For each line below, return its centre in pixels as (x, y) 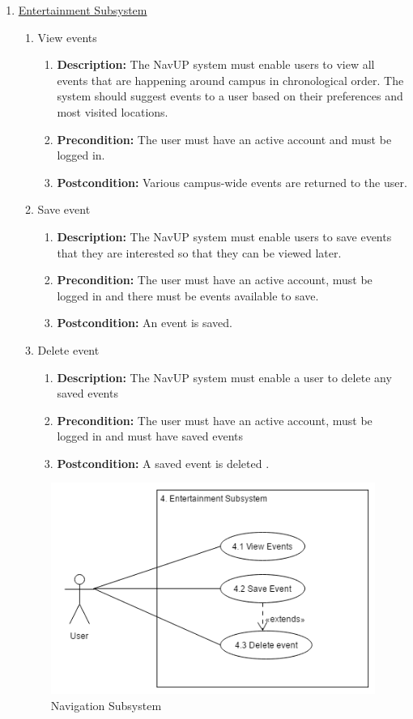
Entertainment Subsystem (83, 10)
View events (67, 37)
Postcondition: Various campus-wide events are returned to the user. (232, 182)
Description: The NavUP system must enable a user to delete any (224, 377)
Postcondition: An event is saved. (145, 323)
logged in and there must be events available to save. (188, 295)
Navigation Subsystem (106, 706)
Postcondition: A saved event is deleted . (163, 463)
